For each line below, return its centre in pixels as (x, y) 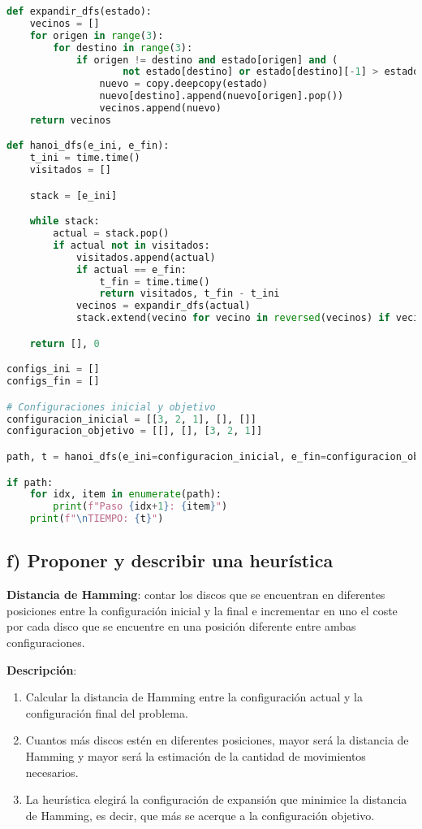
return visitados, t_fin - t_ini (189, 294)
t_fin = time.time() (155, 282)
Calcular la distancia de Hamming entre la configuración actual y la (194, 697)
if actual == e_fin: (131, 269)
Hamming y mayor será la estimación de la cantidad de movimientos (196, 755)
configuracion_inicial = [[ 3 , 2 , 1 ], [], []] (131, 419)
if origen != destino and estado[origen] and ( (207, 60)
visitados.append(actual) (146, 257)
